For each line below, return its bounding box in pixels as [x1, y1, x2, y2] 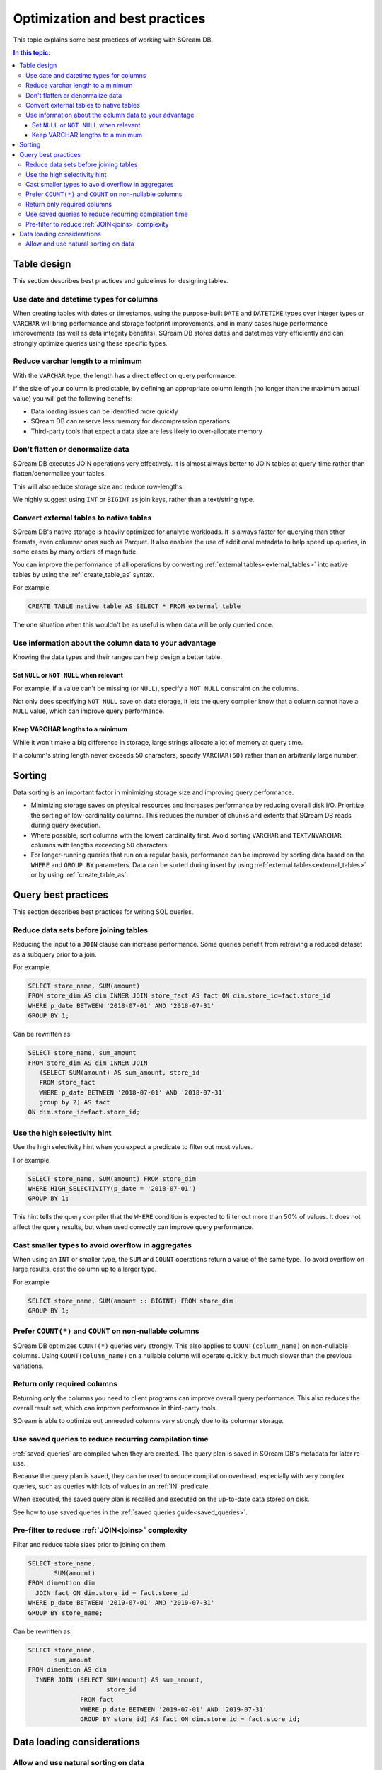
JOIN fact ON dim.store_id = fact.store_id [35, 1589, 189, 1597]
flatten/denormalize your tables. [13, 469, 106, 478]
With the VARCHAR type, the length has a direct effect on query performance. [13, 371, 237, 379]
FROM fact [80, 1696, 115, 1703]
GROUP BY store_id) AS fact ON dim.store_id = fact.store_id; [80, 1715, 301, 1723]
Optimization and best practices [13, 11, 206, 26]
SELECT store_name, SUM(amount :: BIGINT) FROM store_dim [28, 1296, 233, 1305]
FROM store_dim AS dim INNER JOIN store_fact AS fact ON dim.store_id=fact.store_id [28, 992, 330, 1000]
